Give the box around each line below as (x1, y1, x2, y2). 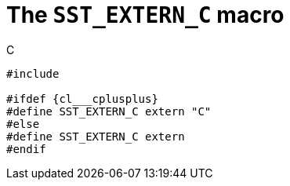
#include (6, 67, 60, 80)
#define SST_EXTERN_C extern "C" (6, 104, 212, 118)
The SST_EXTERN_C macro (6, 2, 285, 28)
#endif (6, 142, 46, 155)
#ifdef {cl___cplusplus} (6, 92, 158, 105)
